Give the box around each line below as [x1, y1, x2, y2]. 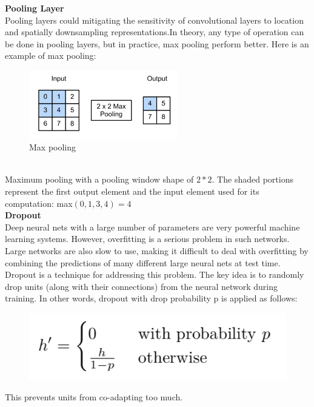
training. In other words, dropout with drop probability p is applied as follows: [5, 292, 298, 304]
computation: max [5, 197, 73, 209]
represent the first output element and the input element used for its [5, 184, 259, 197]
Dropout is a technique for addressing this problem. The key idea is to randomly [5, 268, 304, 281]
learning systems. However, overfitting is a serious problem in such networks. [5, 232, 290, 245]
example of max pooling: [5, 49, 96, 62]
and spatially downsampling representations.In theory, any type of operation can [5, 25, 304, 38]
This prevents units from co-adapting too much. [5, 390, 183, 403]
